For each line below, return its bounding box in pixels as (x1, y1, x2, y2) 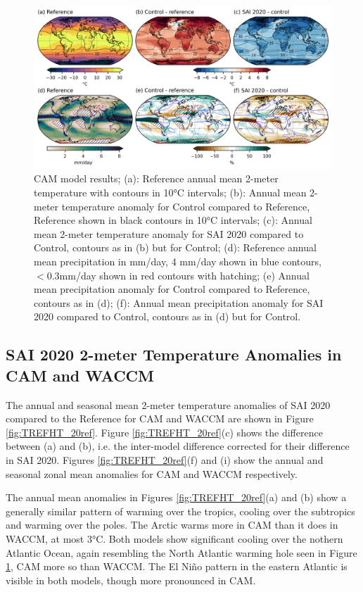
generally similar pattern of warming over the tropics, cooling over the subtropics (6, 503, 355, 518)
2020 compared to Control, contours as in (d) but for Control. (34, 309, 301, 324)
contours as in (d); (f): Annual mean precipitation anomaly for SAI (34, 295, 324, 310)
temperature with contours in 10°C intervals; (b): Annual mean (34, 185, 307, 200)
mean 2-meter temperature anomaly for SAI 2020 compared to (34, 226, 304, 241)
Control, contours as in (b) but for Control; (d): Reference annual (34, 240, 317, 255)
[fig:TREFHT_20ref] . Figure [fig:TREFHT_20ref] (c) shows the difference (6, 424, 323, 439)
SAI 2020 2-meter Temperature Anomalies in (6, 344, 342, 365)
